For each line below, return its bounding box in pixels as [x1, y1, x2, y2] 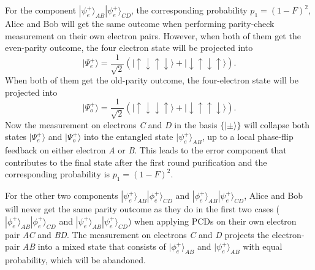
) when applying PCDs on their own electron [127, 214, 297, 227]
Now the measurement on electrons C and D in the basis [5, 118, 218, 131]
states [5, 130, 27, 143]
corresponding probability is [5, 168, 110, 180]
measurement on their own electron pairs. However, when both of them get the [5, 29, 301, 42]
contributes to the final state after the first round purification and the [5, 155, 267, 168]
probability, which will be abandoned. [5, 253, 146, 266]
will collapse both [244, 118, 310, 131]
